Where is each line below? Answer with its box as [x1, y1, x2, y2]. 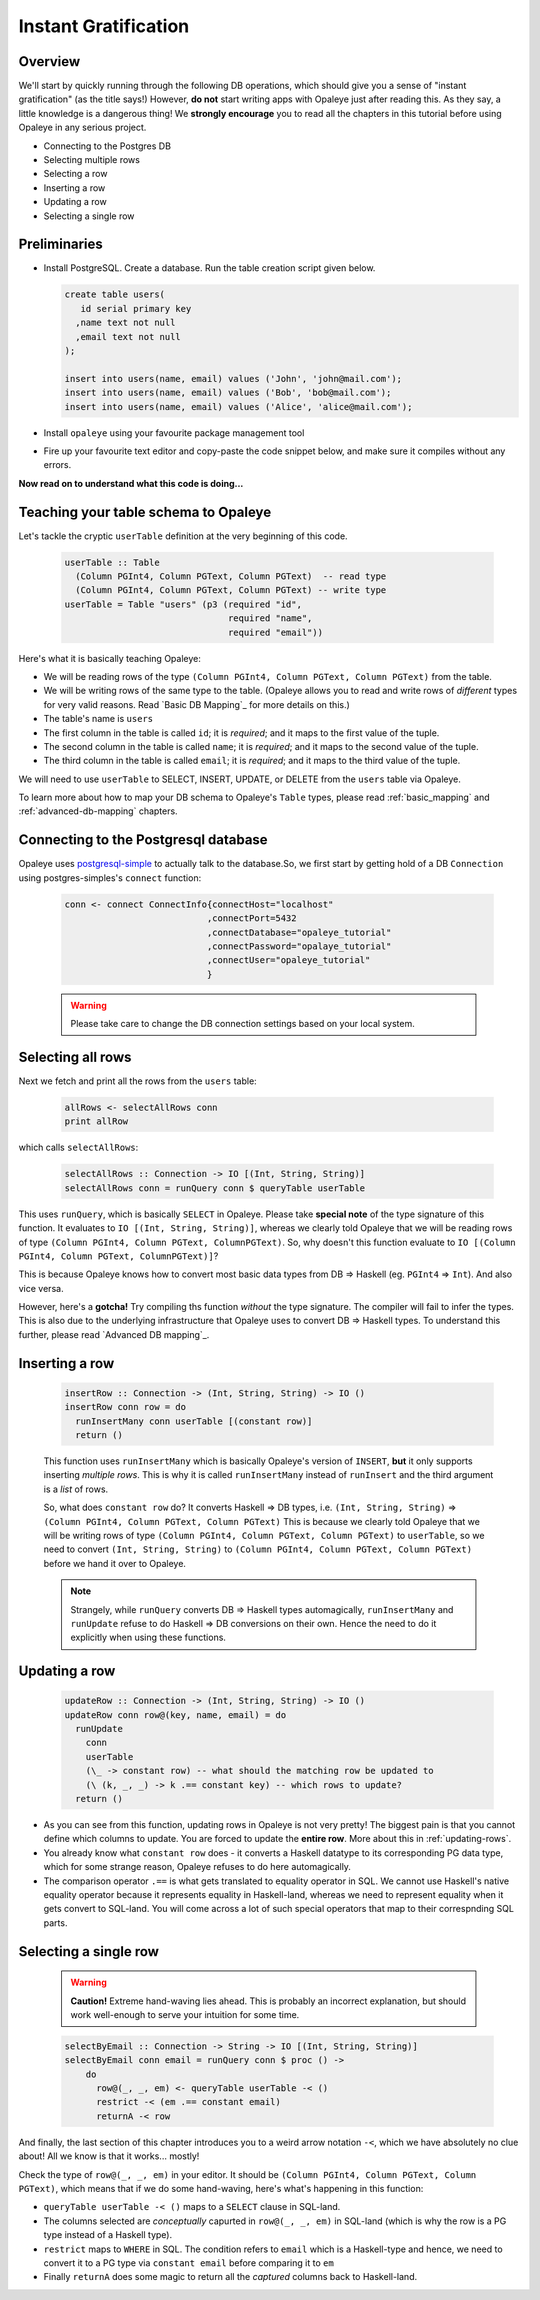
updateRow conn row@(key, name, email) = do [64, 1709, 287, 1720]
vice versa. [18, 1282, 64, 1294]
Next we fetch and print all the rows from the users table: [18, 1075, 257, 1087]
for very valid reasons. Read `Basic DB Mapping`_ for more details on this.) [43, 698, 350, 710]
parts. [43, 1916, 68, 1929]
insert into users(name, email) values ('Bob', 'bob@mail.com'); [64, 387, 392, 399]
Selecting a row [43, 168, 108, 180]
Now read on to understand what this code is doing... [18, 477, 244, 489]
